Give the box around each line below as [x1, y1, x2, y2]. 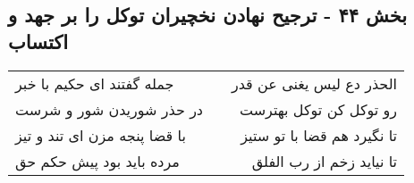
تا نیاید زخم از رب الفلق [251, 150, 398, 171]
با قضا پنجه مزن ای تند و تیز [15, 124, 186, 146]
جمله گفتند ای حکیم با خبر [15, 72, 174, 94]
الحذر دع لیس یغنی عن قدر [231, 72, 398, 94]
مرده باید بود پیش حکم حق [15, 150, 180, 171]
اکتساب [8, 27, 69, 54]
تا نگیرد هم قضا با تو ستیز [241, 124, 398, 146]
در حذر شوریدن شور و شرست [15, 98, 203, 120]
